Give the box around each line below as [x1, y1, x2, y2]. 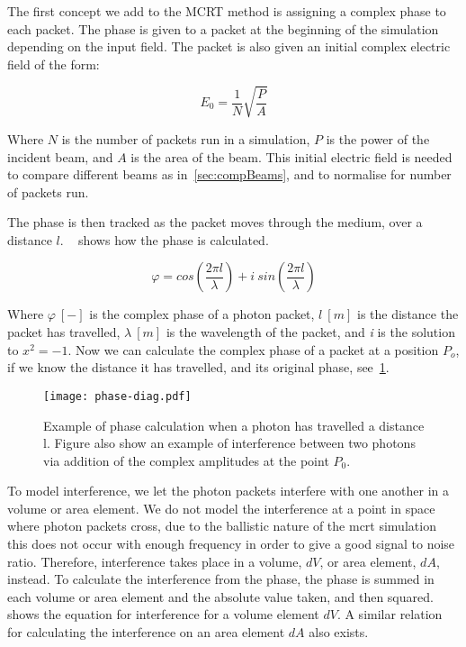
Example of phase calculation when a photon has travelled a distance [43, 415, 425, 434]
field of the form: [7, 54, 100, 73]
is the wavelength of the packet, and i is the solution [166, 323, 455, 342]
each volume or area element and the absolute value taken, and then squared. [7, 587, 434, 606]
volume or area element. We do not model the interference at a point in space [7, 498, 435, 517]
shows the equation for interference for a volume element [7, 605, 319, 624]
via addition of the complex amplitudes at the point [43, 451, 329, 469]
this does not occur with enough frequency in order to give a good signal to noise [7, 534, 455, 553]
